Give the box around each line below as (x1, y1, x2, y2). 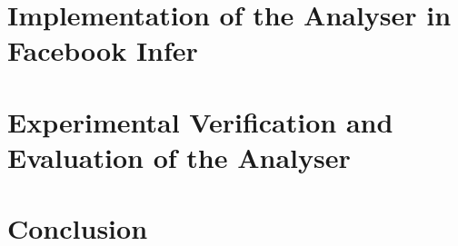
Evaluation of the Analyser (7, 138, 351, 175)
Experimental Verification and (7, 103, 393, 140)
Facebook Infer (7, 32, 198, 69)
